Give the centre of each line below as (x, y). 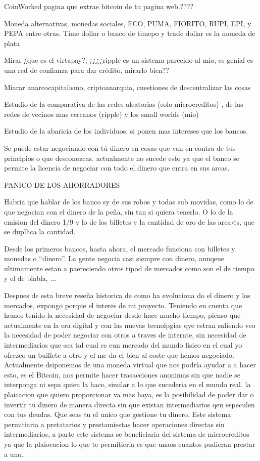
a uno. (14, 454)
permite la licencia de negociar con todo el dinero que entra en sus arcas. (117, 168)
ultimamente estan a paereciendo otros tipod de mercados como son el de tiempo (129, 268)
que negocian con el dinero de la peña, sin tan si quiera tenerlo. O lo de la (119, 211)
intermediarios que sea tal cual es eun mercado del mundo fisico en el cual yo (123, 345)
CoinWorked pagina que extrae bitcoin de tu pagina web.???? (99, 6)
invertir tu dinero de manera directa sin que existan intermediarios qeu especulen (129, 404)
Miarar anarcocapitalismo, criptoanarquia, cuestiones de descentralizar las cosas (127, 87)
